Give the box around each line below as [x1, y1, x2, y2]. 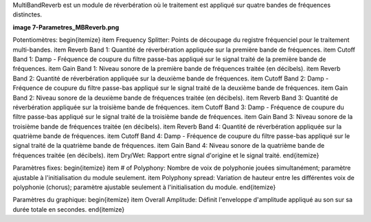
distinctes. [12, 10, 43, 19]
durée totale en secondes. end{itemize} [12, 205, 125, 213]
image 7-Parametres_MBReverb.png [12, 23, 120, 31]
